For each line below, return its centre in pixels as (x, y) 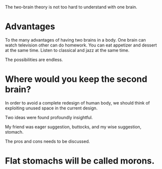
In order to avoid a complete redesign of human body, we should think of (77, 103)
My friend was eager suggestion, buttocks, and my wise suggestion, (73, 127)
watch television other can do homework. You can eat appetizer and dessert (81, 45)
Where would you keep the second (76, 79)
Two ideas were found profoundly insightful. (49, 117)
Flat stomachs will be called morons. (80, 161)
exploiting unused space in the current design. (51, 108)
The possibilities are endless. (34, 60)
